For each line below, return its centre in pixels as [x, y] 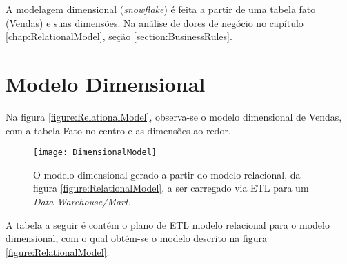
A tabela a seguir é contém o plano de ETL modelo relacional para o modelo [168, 224]
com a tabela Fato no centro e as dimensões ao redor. [118, 130]
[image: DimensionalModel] [95, 153]
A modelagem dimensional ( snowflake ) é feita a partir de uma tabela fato [161, 9]
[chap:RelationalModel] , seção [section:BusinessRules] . [119, 36]
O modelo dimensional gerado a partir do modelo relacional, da [167, 174]
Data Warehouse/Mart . [82, 201]
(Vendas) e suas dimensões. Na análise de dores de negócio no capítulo [155, 22]
